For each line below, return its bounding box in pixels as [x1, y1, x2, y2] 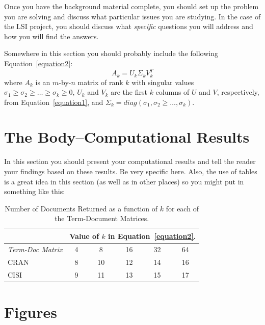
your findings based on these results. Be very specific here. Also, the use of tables [4, 166, 257, 177]
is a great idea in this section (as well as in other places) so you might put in [4, 176, 244, 186]
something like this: [4, 186, 65, 197]
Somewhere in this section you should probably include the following [4, 48, 218, 59]
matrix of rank [77, 76, 123, 87]
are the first [111, 87, 147, 97]
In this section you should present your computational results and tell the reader [4, 156, 256, 167]
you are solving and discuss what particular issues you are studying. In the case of [4, 11, 261, 21]
